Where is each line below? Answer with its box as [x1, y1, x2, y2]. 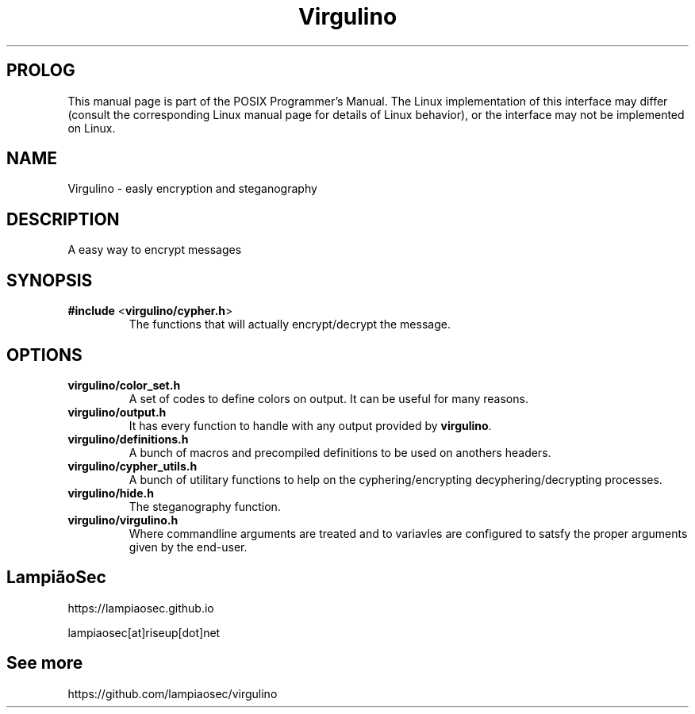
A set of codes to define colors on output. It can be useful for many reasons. [129, 391, 528, 405]
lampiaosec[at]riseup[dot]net [67, 625, 221, 639]
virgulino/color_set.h [67, 378, 181, 392]
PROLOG [6, 60, 75, 81]
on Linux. [67, 121, 116, 135]
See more [6, 653, 83, 674]
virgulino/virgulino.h [67, 512, 179, 527]
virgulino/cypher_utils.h [67, 459, 198, 473]
